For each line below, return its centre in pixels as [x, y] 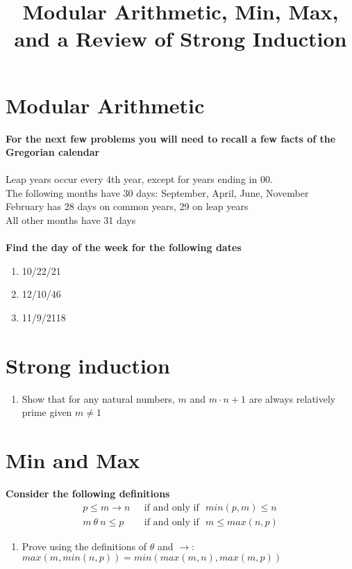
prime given [47, 412]
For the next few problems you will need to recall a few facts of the [171, 138]
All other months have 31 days [71, 220]
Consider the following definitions [88, 494]
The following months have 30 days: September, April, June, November [157, 192]
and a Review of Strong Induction [181, 39]
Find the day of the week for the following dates [124, 247]
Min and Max [73, 460]
